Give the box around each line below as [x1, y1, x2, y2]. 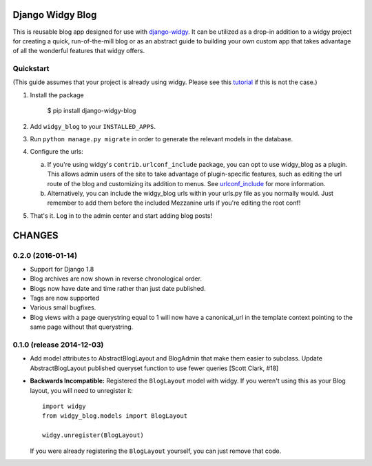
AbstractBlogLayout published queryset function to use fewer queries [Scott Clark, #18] [30, 364, 279, 372]
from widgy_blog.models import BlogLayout [42, 412, 188, 420]
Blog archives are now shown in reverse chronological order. [30, 274, 203, 283]
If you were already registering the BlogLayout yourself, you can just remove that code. [30, 447, 282, 455]
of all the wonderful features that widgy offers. [12, 47, 145, 55]
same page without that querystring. [30, 323, 134, 331]
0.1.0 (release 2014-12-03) [12, 340, 104, 349]
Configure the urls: [30, 148, 84, 156]
